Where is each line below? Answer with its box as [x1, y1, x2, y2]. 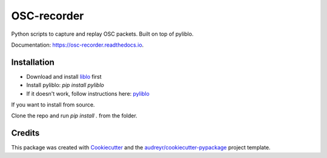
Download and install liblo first [26, 73, 102, 80]
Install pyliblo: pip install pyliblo [26, 82, 104, 89]
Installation [11, 57, 54, 67]
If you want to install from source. [11, 101, 95, 108]
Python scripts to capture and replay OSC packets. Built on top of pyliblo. [11, 30, 194, 38]
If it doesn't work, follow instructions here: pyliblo [26, 90, 150, 97]
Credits [11, 128, 40, 139]
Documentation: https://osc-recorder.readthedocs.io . [11, 41, 144, 48]
